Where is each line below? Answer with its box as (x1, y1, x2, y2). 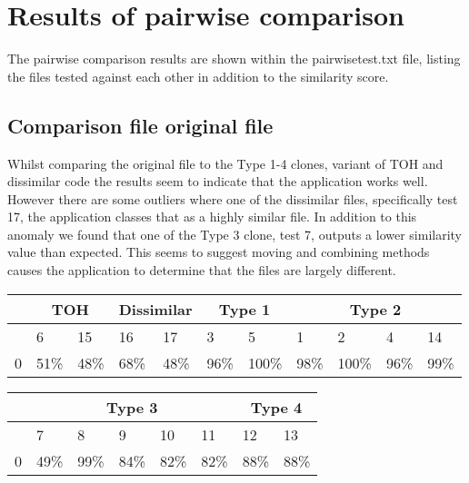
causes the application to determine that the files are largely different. (7, 261, 396, 280)
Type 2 (349, 298, 402, 320)
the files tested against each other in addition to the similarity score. (7, 66, 389, 85)
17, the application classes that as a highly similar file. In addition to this (7, 207, 417, 226)
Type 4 (250, 396, 303, 418)
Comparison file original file (7, 111, 274, 139)
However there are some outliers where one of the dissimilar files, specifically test (7, 189, 458, 208)
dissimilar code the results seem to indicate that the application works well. (7, 172, 428, 191)
